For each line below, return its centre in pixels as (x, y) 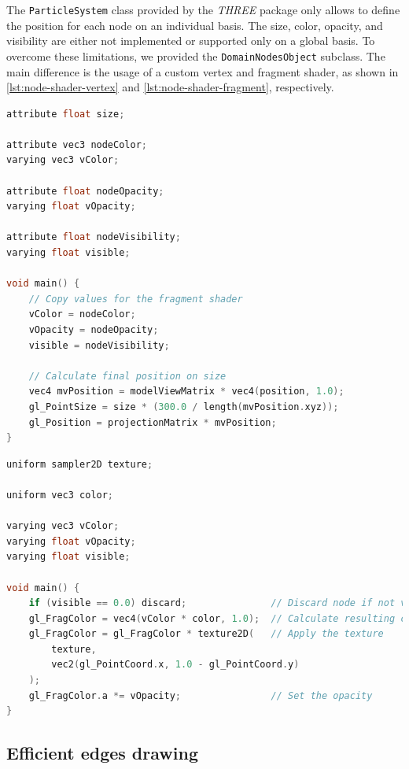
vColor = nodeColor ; (82, 314)
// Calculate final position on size (127, 376)
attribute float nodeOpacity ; (85, 191)
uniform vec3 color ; (60, 495)
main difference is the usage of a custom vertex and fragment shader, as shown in (203, 71)
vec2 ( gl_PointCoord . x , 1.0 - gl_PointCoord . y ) (175, 665)
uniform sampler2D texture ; (80, 464)
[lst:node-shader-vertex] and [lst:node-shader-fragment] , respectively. (170, 87)
